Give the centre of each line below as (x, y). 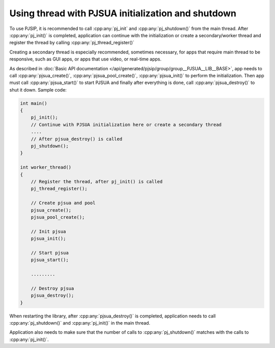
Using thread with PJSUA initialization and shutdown (123, 13)
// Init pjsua (48, 231)
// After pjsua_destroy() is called (76, 139)
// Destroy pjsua (52, 288)
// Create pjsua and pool (63, 203)
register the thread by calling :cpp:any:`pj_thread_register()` (72, 43)
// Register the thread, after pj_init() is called (97, 181)
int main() (34, 103)
